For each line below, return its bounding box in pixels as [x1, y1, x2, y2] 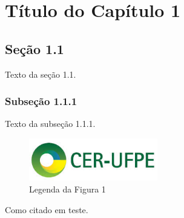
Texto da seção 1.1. [5, 67, 76, 80]
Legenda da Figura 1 [29, 183, 106, 196]
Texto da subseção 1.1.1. [5, 117, 96, 130]
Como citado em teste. [5, 203, 88, 216]
